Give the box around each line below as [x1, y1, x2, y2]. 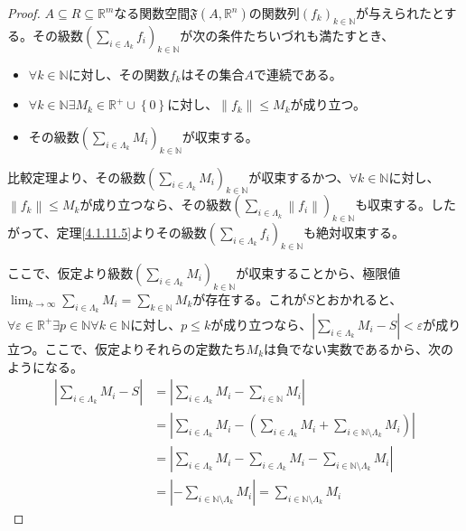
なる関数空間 [114, 4, 191, 22]
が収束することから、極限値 [236, 263, 401, 282]
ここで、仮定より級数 [7, 263, 134, 282]
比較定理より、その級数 [7, 167, 146, 186]
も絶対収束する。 [303, 223, 405, 242]
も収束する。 [355, 195, 432, 214]
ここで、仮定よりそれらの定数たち [44, 339, 247, 358]
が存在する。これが [192, 289, 307, 308]
